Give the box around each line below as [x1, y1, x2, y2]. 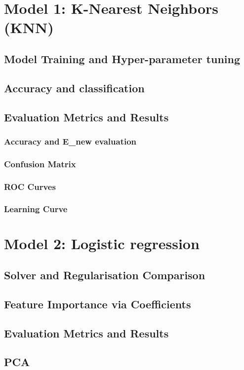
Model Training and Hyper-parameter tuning [4, 51, 241, 66]
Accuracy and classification [4, 80, 145, 95]
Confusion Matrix [4, 157, 76, 170]
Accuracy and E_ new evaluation [4, 135, 137, 147]
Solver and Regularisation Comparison [4, 267, 205, 283]
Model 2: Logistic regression [4, 233, 200, 254]
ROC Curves [4, 180, 56, 192]
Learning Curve [4, 203, 68, 215]
